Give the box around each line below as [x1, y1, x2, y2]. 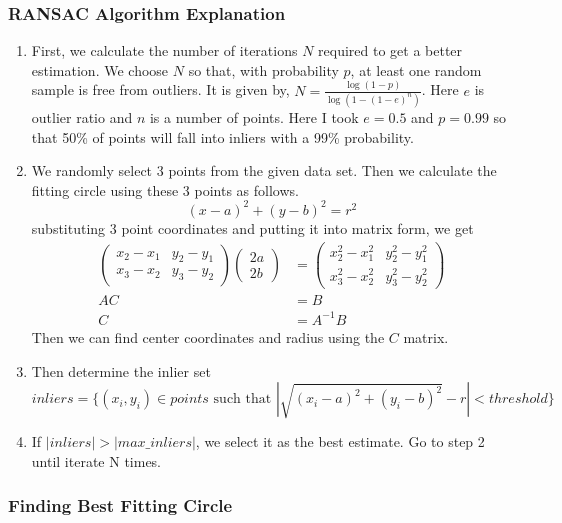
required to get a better [318, 40, 463, 61]
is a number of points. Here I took [149, 107, 359, 128]
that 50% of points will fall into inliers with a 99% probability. [31, 126, 414, 147]
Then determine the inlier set [31, 360, 211, 381]
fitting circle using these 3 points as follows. [31, 179, 299, 200]
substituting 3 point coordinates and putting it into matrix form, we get [31, 217, 474, 238]
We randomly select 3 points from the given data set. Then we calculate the [31, 160, 497, 181]
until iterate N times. [31, 450, 162, 471]
